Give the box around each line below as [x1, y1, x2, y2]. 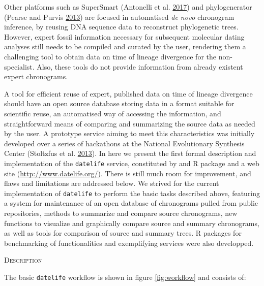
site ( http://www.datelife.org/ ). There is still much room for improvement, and [4, 168, 251, 178]
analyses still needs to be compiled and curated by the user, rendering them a [4, 41, 246, 52]
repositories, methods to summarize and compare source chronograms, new [4, 208, 238, 218]
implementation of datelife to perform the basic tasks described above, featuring [4, 187, 260, 198]
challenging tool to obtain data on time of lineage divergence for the [4, 51, 216, 61]
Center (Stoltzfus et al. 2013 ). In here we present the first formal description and [4, 148, 256, 158]
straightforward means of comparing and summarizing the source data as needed [4, 118, 255, 129]
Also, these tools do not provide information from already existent [37, 61, 243, 72]
